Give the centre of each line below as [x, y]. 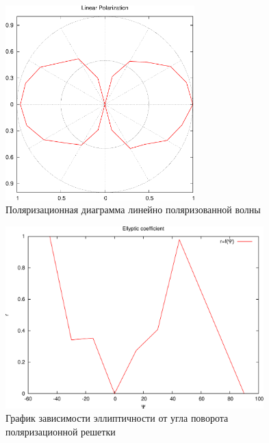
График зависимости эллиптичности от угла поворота [117, 418]
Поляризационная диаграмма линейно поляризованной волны [133, 209]
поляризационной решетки [61, 431]
